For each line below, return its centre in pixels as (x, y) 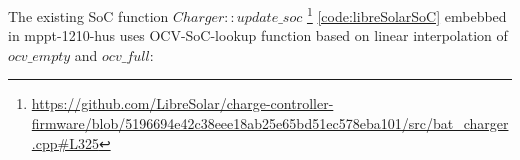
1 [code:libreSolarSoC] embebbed (406, 14)
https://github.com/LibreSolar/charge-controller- (182, 103)
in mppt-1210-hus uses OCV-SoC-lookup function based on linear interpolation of (258, 35)
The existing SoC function (88, 15)
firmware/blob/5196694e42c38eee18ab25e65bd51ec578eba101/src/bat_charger (270, 123)
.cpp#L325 (65, 142)
